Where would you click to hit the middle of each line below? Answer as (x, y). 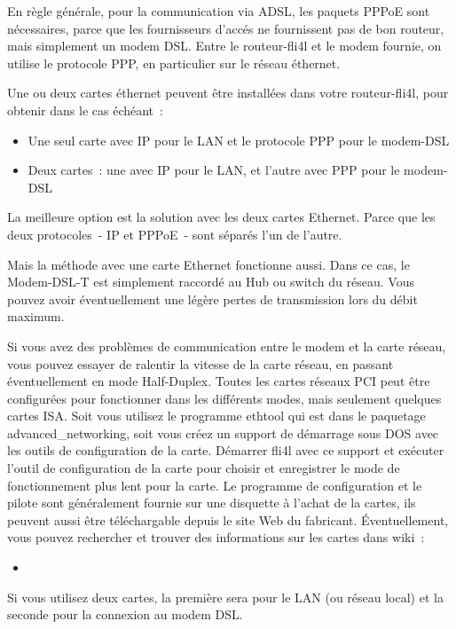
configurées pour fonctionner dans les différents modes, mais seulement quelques (224, 398)
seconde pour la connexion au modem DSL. (125, 614)
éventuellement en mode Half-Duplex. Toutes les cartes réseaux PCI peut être (219, 381)
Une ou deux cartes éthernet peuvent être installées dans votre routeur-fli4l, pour (228, 93)
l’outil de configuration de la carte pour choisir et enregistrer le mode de (204, 468)
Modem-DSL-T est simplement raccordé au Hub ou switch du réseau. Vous (211, 282)
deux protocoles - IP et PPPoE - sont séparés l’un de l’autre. (175, 234)
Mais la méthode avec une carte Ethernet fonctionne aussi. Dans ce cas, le (208, 264)
